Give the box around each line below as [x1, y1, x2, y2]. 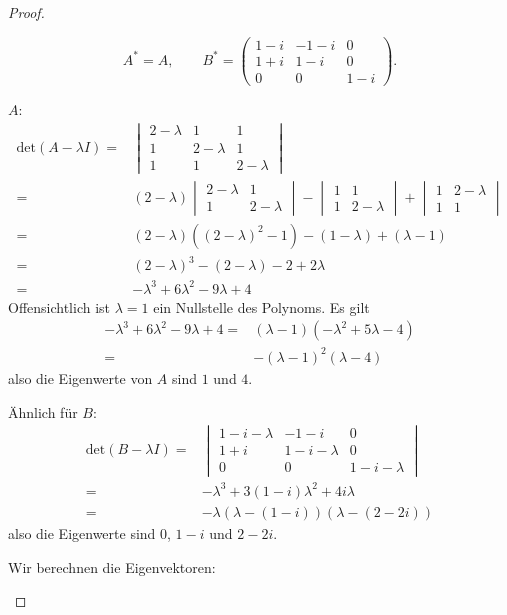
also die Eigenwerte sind [8, 522, 156, 543]
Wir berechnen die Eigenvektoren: [8, 556, 216, 577]
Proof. [8, 2, 45, 22]
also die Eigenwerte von [8, 367, 153, 388]
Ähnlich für [8, 401, 78, 422]
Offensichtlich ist [8, 296, 111, 317]
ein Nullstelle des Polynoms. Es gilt [153, 296, 370, 317]
